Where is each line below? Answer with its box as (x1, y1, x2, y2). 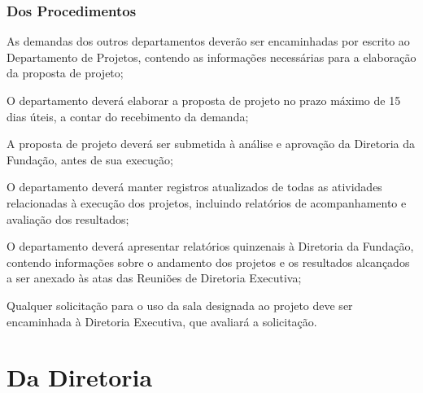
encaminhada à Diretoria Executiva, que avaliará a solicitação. (7, 312, 317, 330)
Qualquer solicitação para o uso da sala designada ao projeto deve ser (7, 296, 353, 313)
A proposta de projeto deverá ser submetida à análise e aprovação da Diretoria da (7, 135, 416, 152)
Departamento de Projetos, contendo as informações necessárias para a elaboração (7, 48, 416, 65)
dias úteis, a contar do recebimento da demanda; (7, 107, 249, 124)
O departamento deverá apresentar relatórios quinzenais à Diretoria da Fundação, (7, 238, 414, 255)
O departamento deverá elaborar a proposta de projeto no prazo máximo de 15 (7, 92, 401, 108)
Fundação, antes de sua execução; (7, 151, 173, 168)
